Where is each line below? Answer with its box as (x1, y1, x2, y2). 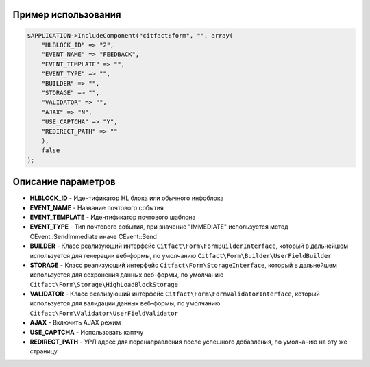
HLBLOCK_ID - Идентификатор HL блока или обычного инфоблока (29, 194, 224, 202)
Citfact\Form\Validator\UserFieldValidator (29, 309, 178, 317)
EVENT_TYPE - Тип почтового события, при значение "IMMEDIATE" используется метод (29, 223, 288, 231)
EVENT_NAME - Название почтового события (29, 203, 164, 212)
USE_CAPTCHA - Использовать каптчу (29, 328, 144, 336)
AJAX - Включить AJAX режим (29, 318, 121, 327)
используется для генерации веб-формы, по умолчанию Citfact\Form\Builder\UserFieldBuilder (29, 251, 332, 260)
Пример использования (12, 9, 121, 21)
